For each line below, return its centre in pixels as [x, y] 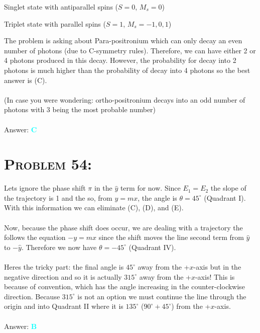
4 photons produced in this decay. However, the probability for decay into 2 [120, 60]
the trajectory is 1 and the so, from [58, 197]
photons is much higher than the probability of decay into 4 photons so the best [127, 70]
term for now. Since [150, 188]
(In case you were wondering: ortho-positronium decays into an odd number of [125, 99]
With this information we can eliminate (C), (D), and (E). [94, 207]
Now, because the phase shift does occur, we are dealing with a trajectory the [123, 227]
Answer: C [21, 129]
